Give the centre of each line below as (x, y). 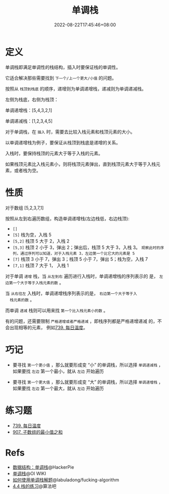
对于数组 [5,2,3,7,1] (25, 208)
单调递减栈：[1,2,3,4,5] (29, 121)
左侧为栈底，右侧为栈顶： (32, 99)
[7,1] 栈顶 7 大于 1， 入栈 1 (41, 265)
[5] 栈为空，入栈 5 (32, 235)
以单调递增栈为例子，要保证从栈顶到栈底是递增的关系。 (63, 142)
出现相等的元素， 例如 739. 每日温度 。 (49, 327)
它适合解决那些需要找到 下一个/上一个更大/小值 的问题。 (61, 78)
